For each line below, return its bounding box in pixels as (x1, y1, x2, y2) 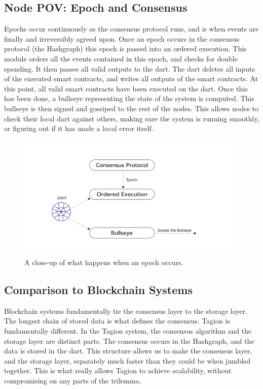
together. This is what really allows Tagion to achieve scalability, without (4, 365, 232, 376)
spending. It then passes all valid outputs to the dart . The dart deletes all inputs (4, 63, 255, 74)
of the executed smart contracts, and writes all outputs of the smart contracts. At (4, 73, 258, 84)
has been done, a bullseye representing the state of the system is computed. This (4, 93, 254, 104)
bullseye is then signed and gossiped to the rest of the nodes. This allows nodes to (4, 103, 259, 113)
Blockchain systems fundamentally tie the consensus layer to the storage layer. (4, 305, 247, 316)
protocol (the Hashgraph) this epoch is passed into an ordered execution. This (4, 43, 247, 54)
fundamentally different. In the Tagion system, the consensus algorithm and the (4, 325, 252, 336)
